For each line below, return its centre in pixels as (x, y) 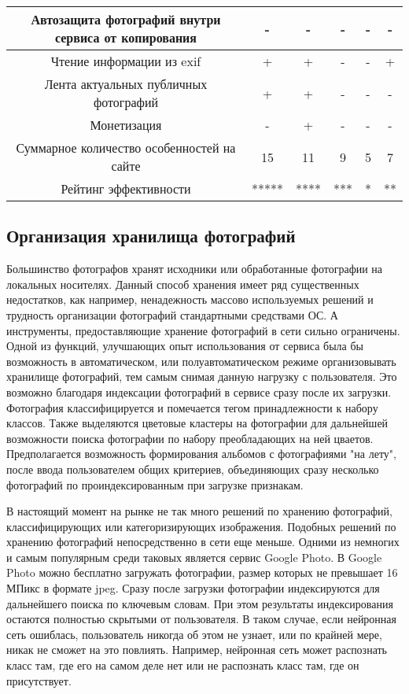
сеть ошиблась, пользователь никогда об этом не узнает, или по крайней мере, (194, 634)
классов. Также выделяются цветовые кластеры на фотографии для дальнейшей (197, 423)
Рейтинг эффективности (126, 188)
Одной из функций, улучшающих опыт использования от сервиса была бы (185, 346)
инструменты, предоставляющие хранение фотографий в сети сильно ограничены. (203, 330)
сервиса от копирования (125, 37)
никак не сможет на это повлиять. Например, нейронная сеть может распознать (197, 650)
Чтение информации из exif (126, 61)
